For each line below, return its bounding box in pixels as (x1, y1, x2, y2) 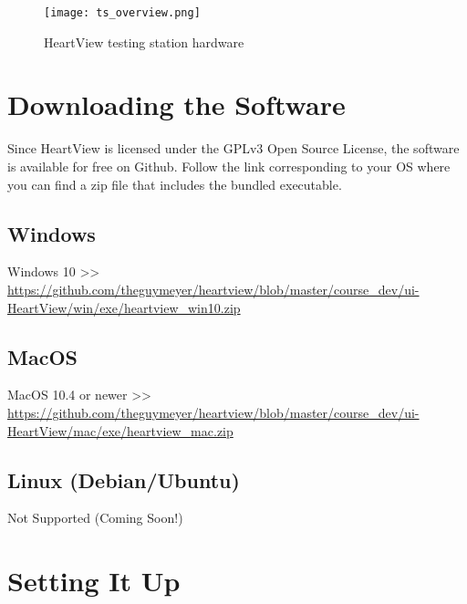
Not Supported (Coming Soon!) (7, 508, 183, 527)
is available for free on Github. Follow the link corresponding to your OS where (7, 156, 451, 175)
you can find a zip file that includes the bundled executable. (7, 174, 342, 193)
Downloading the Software (7, 86, 346, 123)
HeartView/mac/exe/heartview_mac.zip (7, 421, 233, 440)
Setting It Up (7, 562, 181, 599)
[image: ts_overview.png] (44, 6, 201, 19)
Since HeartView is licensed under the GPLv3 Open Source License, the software (7, 139, 460, 158)
